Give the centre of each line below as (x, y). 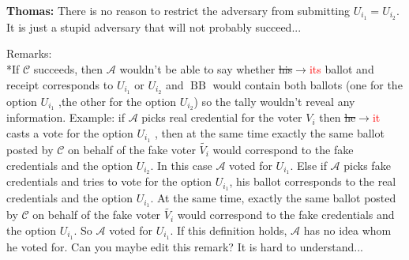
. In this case (181, 165)
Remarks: (29, 53)
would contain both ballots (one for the (308, 84)
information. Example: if (66, 117)
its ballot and (341, 69)
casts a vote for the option (70, 132)
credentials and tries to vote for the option (109, 181)
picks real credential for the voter (222, 117)
